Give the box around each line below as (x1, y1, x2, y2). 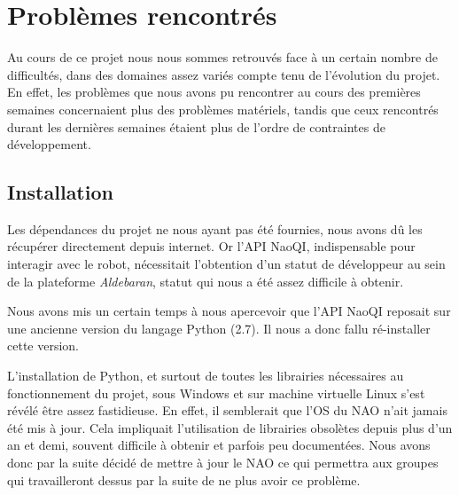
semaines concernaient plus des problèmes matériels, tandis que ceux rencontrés (7, 99, 439, 118)
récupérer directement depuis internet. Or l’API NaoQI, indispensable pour (7, 237, 416, 255)
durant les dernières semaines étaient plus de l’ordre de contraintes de (7, 117, 385, 136)
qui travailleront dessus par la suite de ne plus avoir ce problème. (7, 470, 361, 489)
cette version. (7, 336, 79, 355)
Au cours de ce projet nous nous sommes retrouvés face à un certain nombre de (7, 48, 438, 67)
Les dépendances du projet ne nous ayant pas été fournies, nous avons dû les (7, 219, 423, 238)
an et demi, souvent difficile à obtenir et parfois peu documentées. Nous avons (7, 436, 431, 454)
